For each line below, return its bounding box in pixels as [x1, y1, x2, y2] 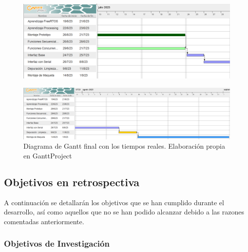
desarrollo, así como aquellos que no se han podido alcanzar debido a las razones [4, 207, 244, 217]
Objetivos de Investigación [4, 237, 110, 249]
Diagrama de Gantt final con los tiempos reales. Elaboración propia [23, 141, 225, 151]
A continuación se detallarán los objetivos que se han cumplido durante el [4, 197, 224, 207]
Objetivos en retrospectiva [4, 174, 140, 190]
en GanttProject [23, 151, 72, 161]
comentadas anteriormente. [4, 216, 84, 227]
